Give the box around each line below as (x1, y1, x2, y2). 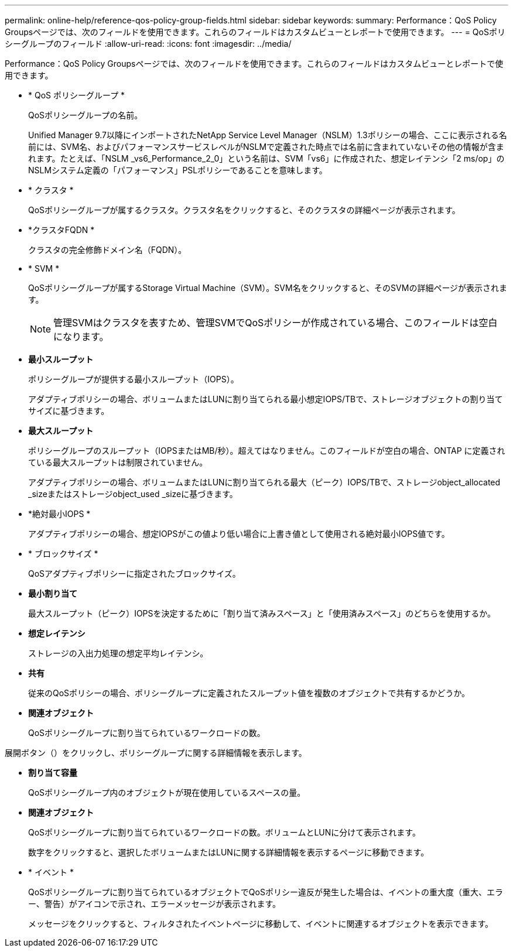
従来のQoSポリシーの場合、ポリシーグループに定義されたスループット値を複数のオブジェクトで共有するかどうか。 (28, 688, 470, 698)
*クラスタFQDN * (28, 225, 95, 235)
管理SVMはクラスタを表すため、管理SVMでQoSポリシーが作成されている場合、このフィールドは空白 (53, 317, 498, 328)
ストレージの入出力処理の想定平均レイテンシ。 (28, 648, 208, 658)
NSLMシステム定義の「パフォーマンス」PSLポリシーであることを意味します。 (28, 165, 327, 175)
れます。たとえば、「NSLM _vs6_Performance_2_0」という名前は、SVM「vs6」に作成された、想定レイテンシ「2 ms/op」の (28, 153, 505, 163)
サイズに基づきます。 (28, 406, 110, 416)
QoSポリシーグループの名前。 (28, 110, 143, 120)
